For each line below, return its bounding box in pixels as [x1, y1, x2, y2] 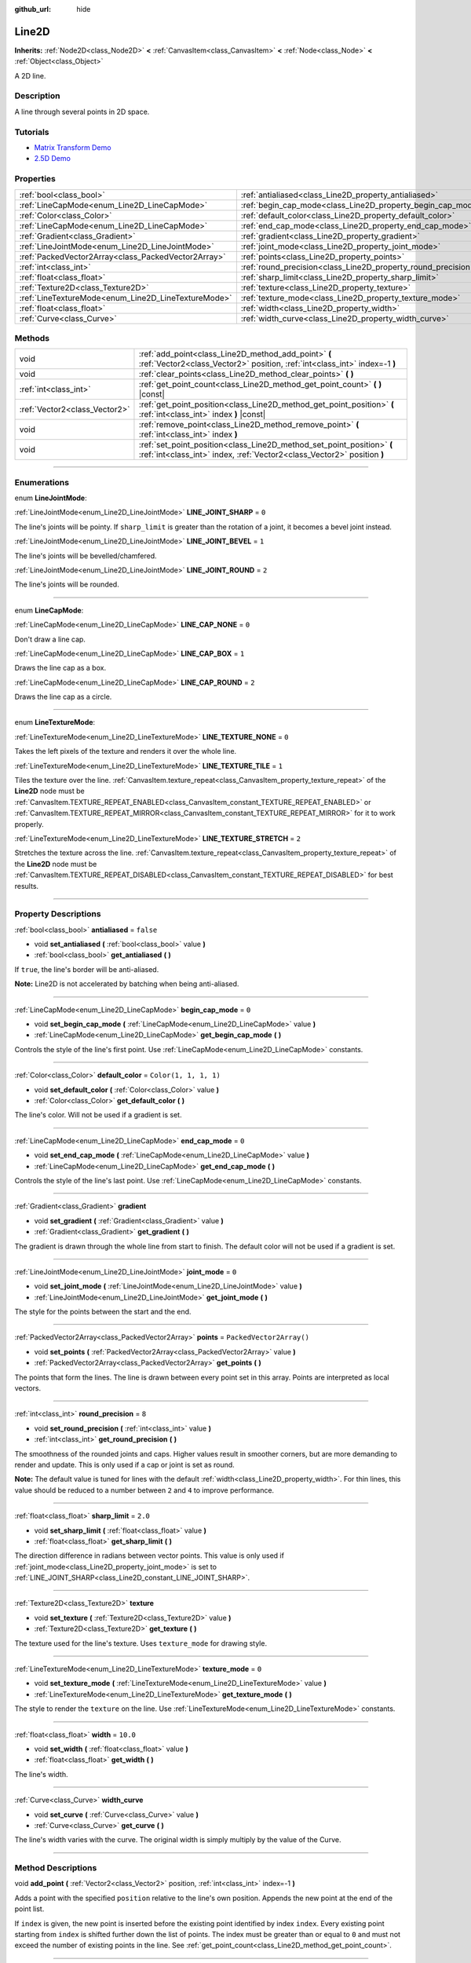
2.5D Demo [34, 154, 71, 163]
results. [14, 881, 39, 890]
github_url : [14, 5, 51, 13]
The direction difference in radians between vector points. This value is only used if [14, 1551, 284, 1560]
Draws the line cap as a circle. [14, 692, 112, 702]
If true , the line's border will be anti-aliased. [14, 964, 159, 974]
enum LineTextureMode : [14, 718, 96, 727]
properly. [14, 819, 44, 828]
